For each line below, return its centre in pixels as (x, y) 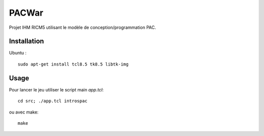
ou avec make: (24, 112)
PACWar (26, 13)
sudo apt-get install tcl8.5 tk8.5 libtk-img (73, 64)
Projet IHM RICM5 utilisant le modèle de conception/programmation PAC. (83, 27)
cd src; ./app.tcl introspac (53, 101)
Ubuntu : (18, 53)
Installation (26, 41)
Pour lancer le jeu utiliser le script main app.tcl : (56, 90)
